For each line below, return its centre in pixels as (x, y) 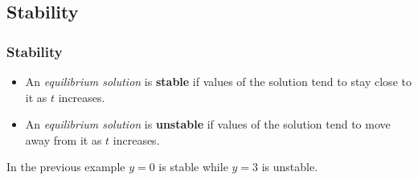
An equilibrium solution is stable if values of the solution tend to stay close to (218, 81)
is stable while (193, 167)
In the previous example (66, 167)
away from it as (64, 139)
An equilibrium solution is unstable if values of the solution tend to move (208, 124)
